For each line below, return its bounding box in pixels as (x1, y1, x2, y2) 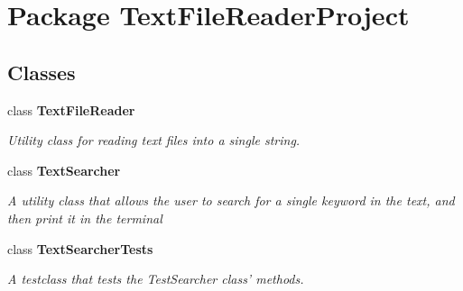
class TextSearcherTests (7, 239, 153, 258)
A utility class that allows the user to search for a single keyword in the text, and (7, 191, 455, 210)
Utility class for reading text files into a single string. (7, 131, 301, 150)
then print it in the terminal (7, 208, 162, 227)
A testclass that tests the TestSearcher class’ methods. (7, 269, 304, 288)
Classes (7, 58, 76, 86)
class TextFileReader (7, 100, 135, 119)
